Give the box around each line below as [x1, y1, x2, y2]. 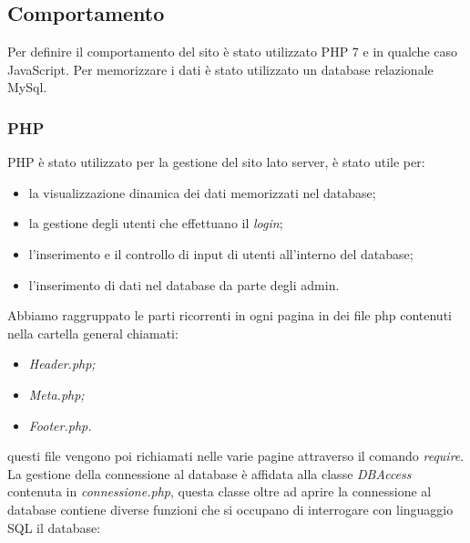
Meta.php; [28, 384, 85, 403]
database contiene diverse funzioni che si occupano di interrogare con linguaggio [7, 499, 454, 518]
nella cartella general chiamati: [7, 323, 179, 342]
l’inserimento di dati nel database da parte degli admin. [28, 275, 340, 294]
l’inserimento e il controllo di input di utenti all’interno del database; [28, 244, 414, 263]
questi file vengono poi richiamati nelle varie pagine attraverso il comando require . [7, 446, 465, 465]
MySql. [7, 78, 47, 97]
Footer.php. [28, 415, 92, 434]
